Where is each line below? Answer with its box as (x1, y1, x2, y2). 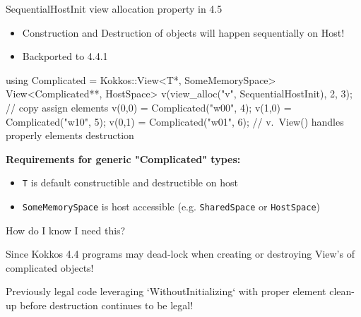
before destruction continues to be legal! (20, 298, 194, 313)
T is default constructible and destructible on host (22, 175, 238, 190)
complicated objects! (6, 260, 94, 275)
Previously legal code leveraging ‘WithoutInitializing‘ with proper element (6, 284, 326, 299)
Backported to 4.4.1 (22, 49, 108, 64)
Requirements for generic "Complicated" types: (6, 151, 241, 166)
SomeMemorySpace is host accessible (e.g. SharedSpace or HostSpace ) (22, 199, 321, 213)
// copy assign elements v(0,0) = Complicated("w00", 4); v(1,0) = (6, 100, 292, 114)
